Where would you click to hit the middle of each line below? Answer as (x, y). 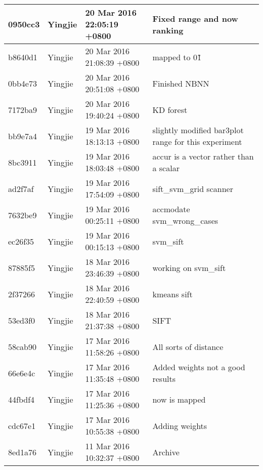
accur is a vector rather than (203, 156)
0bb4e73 (23, 83)
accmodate (171, 209)
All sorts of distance (188, 346)
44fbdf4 (21, 399)
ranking (168, 30)
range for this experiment (197, 142)
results (164, 379)
